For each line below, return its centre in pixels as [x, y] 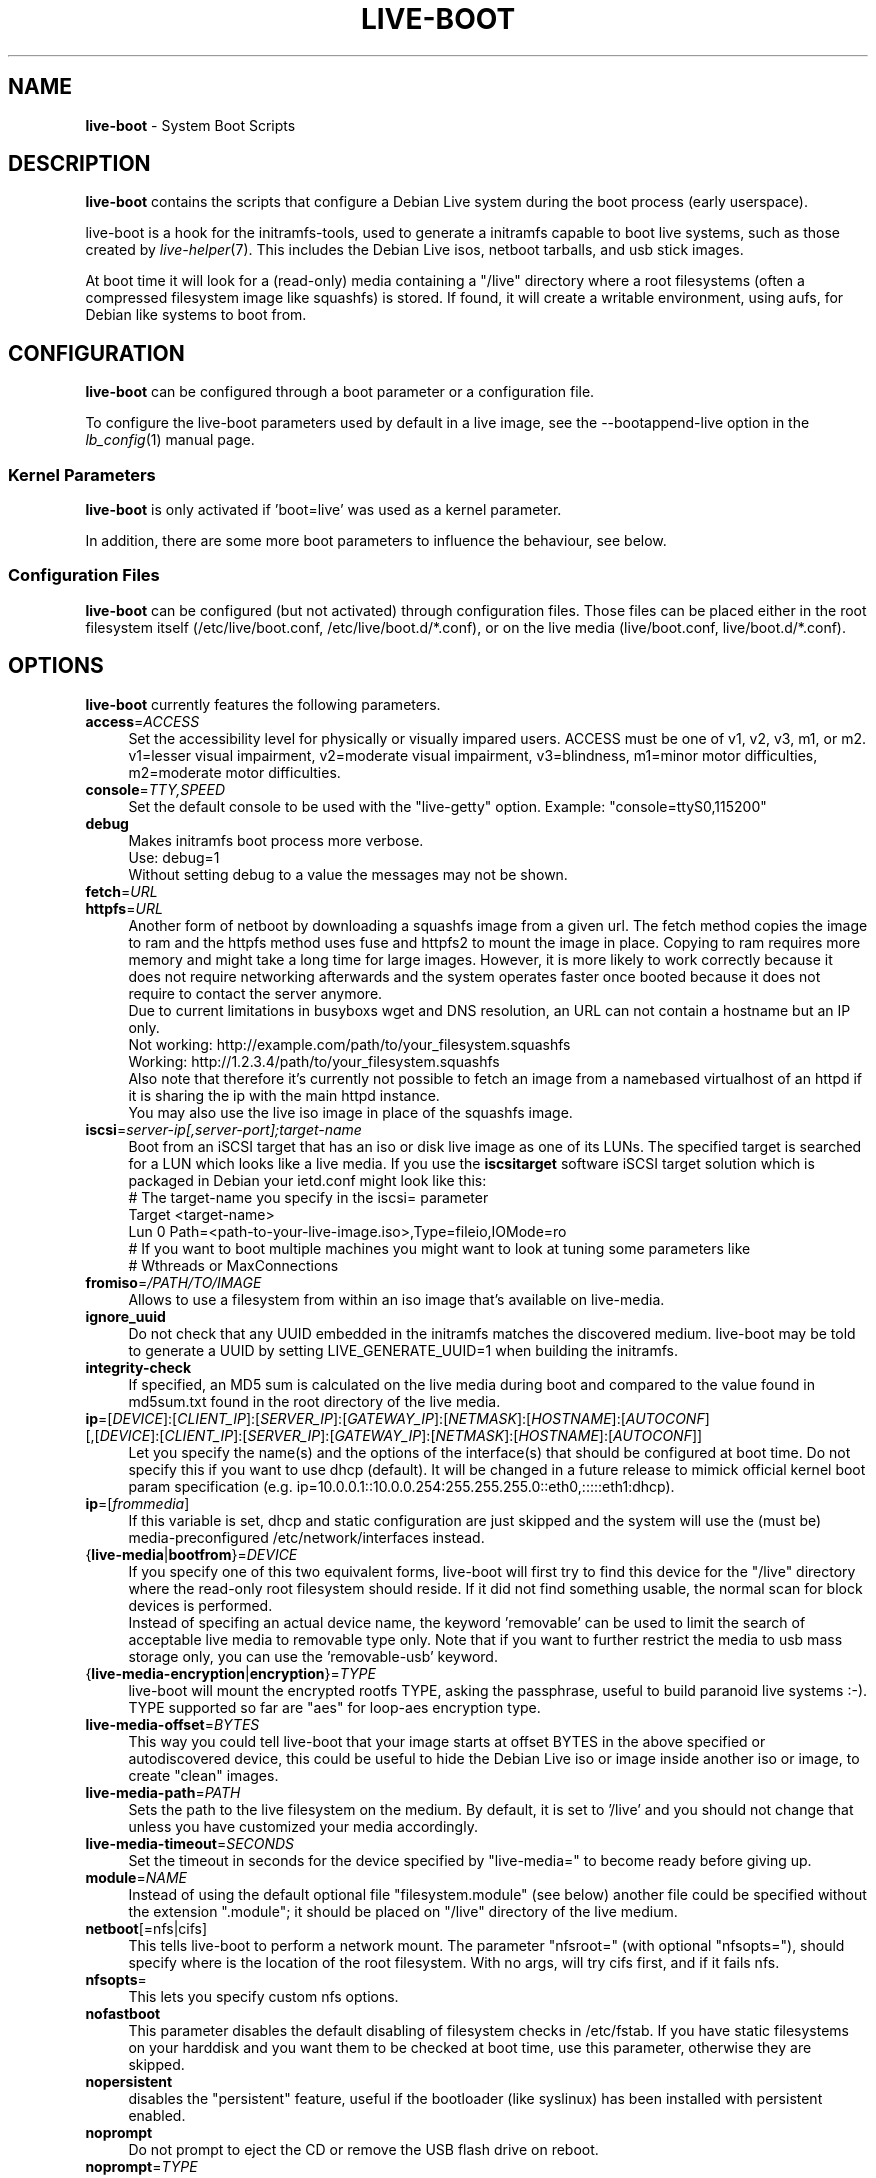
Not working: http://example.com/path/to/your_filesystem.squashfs [349, 1044]
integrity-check [138, 1367]
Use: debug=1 [174, 857]
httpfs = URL [124, 908]
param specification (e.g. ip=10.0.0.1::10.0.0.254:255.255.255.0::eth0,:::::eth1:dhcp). [401, 1486]
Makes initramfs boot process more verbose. [276, 840]
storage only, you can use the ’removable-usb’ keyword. [313, 1656]
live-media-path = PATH [163, 1792]
